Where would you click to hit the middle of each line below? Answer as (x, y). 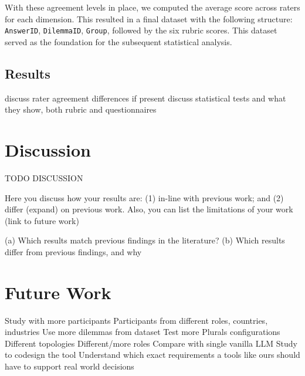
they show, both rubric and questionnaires (81, 109)
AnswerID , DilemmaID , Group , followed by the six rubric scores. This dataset (141, 30)
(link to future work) (42, 220)
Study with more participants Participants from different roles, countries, (136, 320)
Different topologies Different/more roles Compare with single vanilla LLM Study (151, 343)
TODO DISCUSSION (44, 177)
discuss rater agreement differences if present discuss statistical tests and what (145, 98)
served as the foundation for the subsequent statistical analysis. (118, 41)
